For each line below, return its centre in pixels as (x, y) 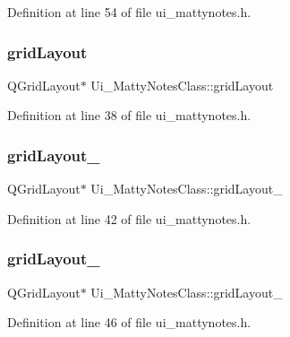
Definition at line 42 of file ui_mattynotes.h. (129, 218)
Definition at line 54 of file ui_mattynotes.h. (129, 12)
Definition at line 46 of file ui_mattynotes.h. (129, 322)
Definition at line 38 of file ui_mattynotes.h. (129, 115)
